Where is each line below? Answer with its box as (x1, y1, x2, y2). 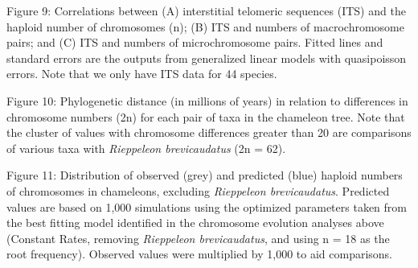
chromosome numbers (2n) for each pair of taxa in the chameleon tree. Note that (6, 108, 405, 125)
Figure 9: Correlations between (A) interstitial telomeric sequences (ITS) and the (6, 2, 406, 19)
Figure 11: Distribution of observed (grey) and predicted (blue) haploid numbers (6, 167, 403, 183)
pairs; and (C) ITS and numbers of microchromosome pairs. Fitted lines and (6, 34, 383, 51)
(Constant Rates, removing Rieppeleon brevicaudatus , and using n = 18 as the (6, 229, 390, 246)
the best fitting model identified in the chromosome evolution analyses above (6, 214, 384, 231)
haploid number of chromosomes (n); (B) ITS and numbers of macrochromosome (6, 18, 404, 35)
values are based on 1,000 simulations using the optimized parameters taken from (6, 198, 407, 215)
